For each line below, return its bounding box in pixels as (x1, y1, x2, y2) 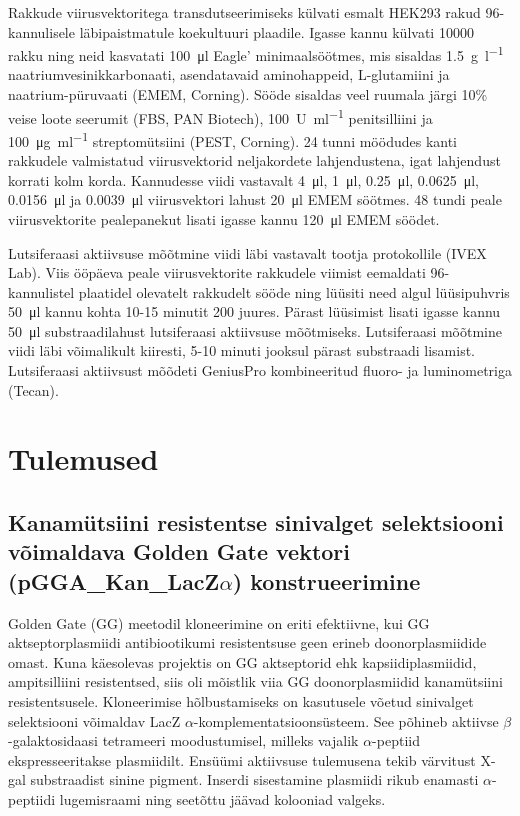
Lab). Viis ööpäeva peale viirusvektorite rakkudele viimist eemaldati (8, 262, 426, 283)
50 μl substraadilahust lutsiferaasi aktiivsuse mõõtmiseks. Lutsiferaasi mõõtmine (8, 320, 503, 341)
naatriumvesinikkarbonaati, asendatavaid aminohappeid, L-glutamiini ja (8, 64, 450, 85)
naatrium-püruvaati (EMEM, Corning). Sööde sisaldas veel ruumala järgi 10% (8, 84, 488, 105)
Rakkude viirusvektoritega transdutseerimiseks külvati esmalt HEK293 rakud (8, 2, 481, 22)
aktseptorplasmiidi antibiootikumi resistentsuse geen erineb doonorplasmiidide (8, 632, 487, 653)
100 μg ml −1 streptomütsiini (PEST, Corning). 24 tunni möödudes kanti (8, 127, 458, 151)
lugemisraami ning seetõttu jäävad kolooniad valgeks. (59, 788, 386, 809)
